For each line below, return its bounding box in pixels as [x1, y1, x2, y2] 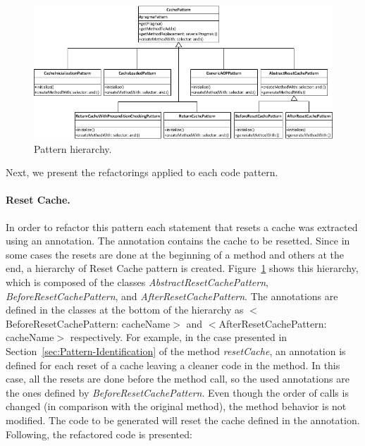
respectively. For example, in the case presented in [70, 330, 287, 345]
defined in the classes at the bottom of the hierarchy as [6, 302, 244, 317]
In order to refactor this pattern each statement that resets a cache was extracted [6, 219, 358, 234]
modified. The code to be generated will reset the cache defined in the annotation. [6, 412, 360, 427]
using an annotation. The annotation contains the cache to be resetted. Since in [6, 233, 350, 248]
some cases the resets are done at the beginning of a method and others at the [6, 247, 345, 261]
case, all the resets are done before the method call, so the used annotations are [6, 371, 349, 386]
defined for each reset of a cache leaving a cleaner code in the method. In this [6, 357, 340, 372]
